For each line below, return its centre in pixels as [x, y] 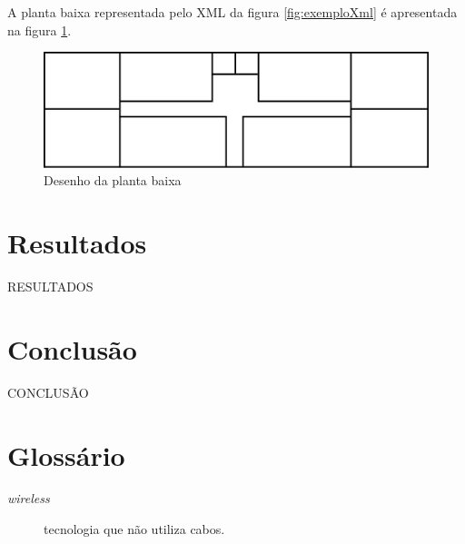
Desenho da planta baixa [113, 180]
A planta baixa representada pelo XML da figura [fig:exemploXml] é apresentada [232, 12]
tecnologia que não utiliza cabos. [134, 529]
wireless [29, 498]
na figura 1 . [40, 30]
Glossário [66, 455]
